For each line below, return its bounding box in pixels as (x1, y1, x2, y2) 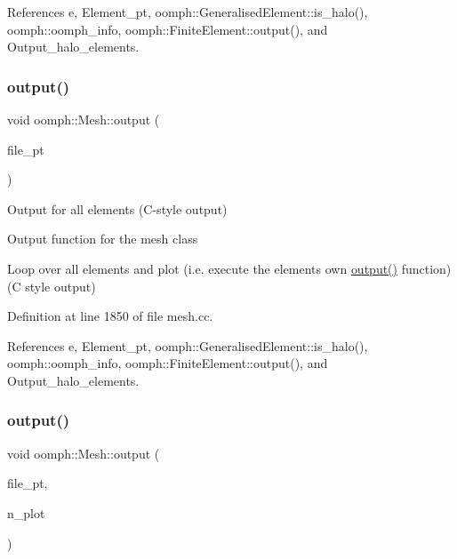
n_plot (7, 503, 45, 522)
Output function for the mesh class (7, 229, 198, 248)
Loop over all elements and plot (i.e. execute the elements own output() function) (7, 259, 452, 277)
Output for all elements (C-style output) (7, 199, 228, 218)
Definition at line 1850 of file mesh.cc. (7, 307, 213, 325)
